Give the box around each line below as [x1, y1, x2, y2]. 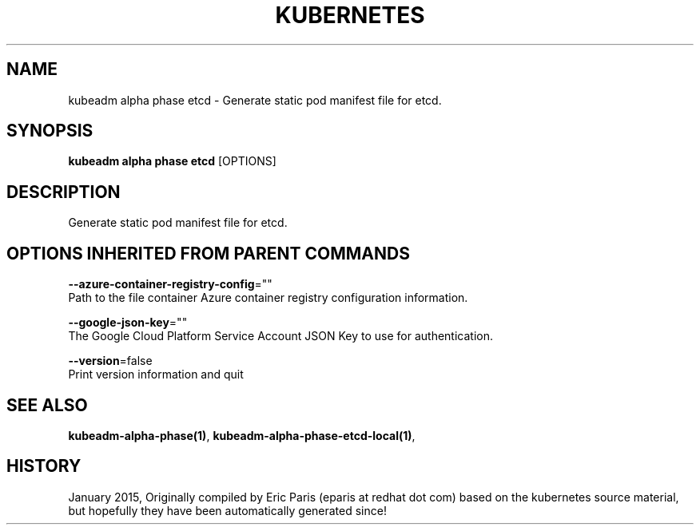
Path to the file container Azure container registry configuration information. [68, 291, 468, 305]
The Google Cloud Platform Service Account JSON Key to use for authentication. [68, 329, 494, 343]
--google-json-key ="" [68, 315, 188, 330]
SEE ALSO [6, 394, 88, 415]
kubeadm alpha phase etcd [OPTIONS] [68, 154, 276, 168]
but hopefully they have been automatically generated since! [68, 503, 387, 517]
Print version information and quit [68, 367, 244, 382]
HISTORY [6, 456, 82, 477]
